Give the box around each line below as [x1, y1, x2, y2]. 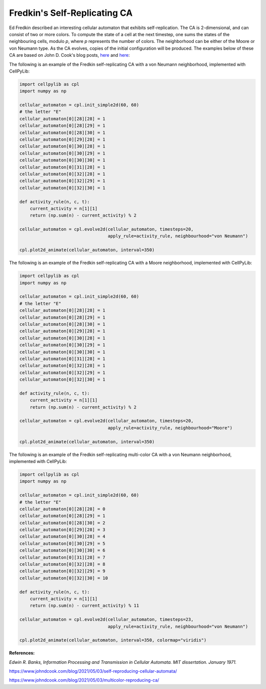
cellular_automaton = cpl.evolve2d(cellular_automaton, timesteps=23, [19, 617, 194, 622]
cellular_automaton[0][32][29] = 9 [19, 568, 105, 574]
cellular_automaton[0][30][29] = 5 [19, 540, 105, 546]
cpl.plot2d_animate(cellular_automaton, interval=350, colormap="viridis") [19, 637, 207, 643]
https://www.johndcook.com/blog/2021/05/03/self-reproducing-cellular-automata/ [9, 668, 177, 674]
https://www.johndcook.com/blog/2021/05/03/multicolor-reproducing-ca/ [9, 677, 160, 683]
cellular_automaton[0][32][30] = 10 [19, 575, 108, 581]
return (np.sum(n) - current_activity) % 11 [30, 603, 139, 609]
